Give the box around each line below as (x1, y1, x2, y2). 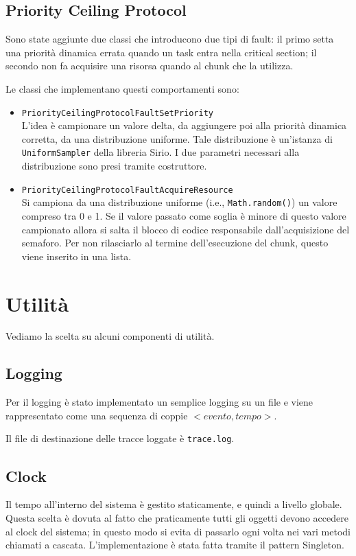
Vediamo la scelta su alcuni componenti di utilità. (5, 329, 215, 343)
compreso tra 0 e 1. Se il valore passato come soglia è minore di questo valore (21, 208, 346, 222)
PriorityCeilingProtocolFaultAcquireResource (21, 185, 233, 195)
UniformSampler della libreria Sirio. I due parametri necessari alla (21, 145, 300, 159)
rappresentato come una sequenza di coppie (5, 408, 188, 422)
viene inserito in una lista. (21, 248, 132, 263)
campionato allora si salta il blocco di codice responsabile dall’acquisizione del (21, 222, 350, 236)
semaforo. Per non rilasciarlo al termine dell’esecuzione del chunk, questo (21, 235, 329, 250)
